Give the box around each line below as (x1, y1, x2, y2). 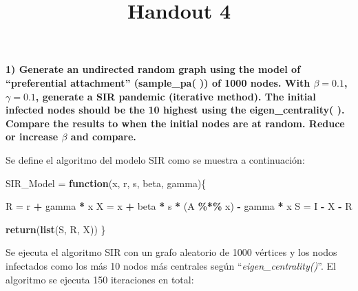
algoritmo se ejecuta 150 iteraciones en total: (6, 272, 194, 286)
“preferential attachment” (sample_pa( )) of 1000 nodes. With (6, 75, 310, 89)
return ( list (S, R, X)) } (6, 222, 106, 236)
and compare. (70, 129, 136, 144)
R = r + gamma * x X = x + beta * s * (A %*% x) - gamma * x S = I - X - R (6, 199, 352, 213)
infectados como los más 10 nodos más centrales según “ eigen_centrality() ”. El (6, 258, 336, 272)
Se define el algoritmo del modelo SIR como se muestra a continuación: (6, 152, 305, 166)
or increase (6, 129, 59, 144)
